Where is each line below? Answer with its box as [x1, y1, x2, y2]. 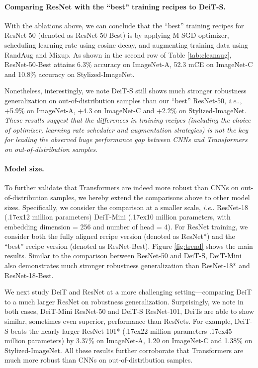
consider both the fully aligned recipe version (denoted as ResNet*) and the [4, 231, 235, 241]
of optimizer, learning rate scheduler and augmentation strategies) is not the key [4, 124, 249, 135]
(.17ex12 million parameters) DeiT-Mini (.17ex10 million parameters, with [4, 212, 231, 222]
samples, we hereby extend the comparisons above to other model [50, 192, 250, 202]
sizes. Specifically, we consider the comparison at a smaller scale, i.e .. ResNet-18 [4, 202, 248, 212]
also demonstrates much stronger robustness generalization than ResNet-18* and [4, 260, 250, 271]
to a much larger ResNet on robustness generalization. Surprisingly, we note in [4, 296, 244, 306]
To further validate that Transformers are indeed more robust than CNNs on [4, 182, 239, 193]
